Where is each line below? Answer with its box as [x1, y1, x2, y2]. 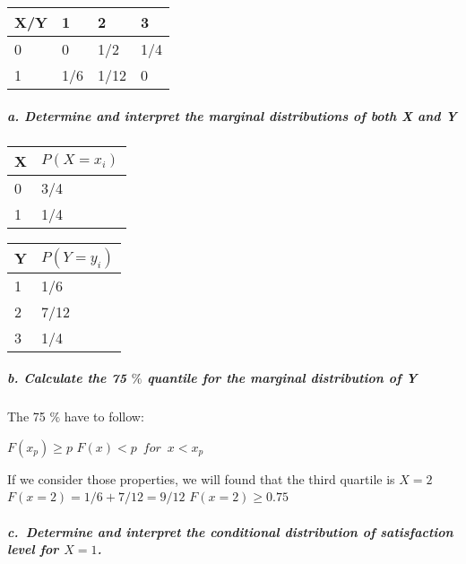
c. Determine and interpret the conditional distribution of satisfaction [7, 522, 453, 541]
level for [7, 540, 59, 559]
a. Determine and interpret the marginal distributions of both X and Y [7, 106, 457, 125]
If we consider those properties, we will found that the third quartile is [7, 469, 395, 488]
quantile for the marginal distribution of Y [147, 369, 418, 387]
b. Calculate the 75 [7, 369, 126, 387]
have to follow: [64, 407, 144, 426]
